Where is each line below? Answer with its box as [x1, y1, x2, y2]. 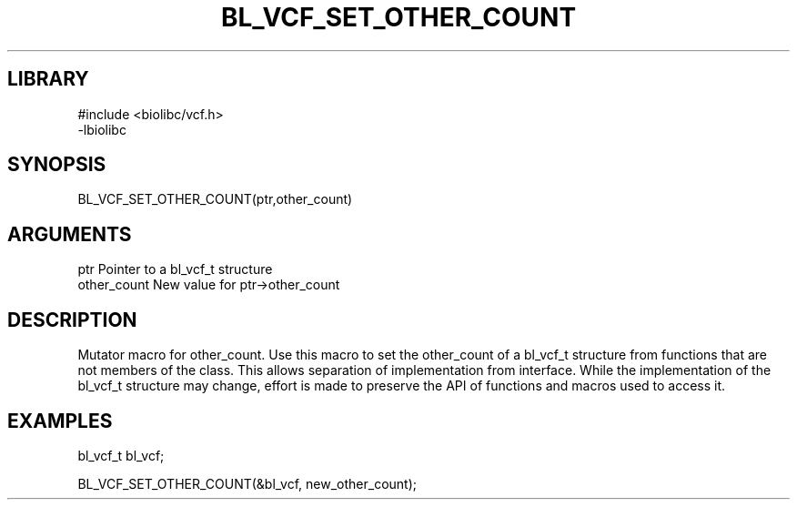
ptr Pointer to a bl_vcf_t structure [77, 261, 273, 278]
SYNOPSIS [7, 153, 106, 177]
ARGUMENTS [7, 222, 132, 246]
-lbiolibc [77, 121, 126, 137]
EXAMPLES [7, 409, 113, 432]
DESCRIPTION [7, 308, 137, 331]
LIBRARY [7, 67, 89, 91]
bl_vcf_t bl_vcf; [77, 447, 165, 463]
